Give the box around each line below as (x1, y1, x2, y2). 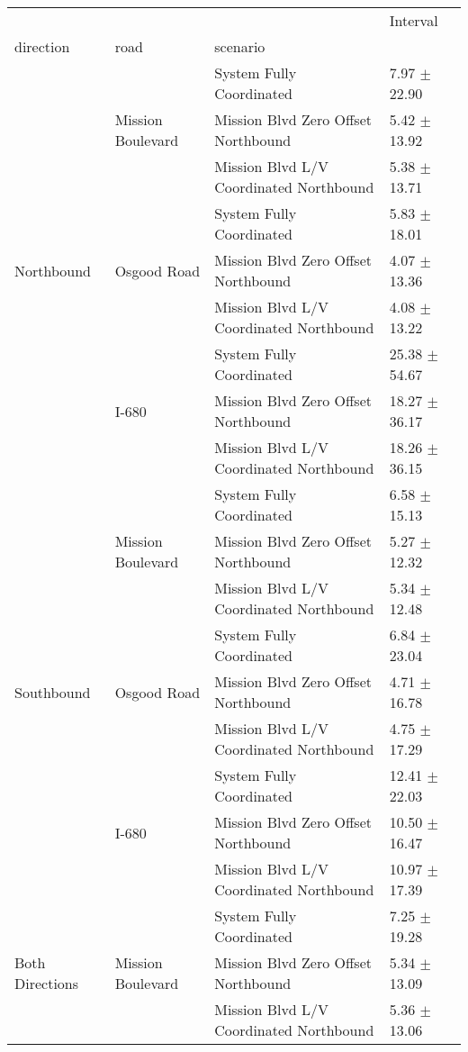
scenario (214, 36, 265, 57)
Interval (389, 10, 438, 31)
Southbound (14, 681, 91, 703)
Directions (14, 973, 79, 993)
